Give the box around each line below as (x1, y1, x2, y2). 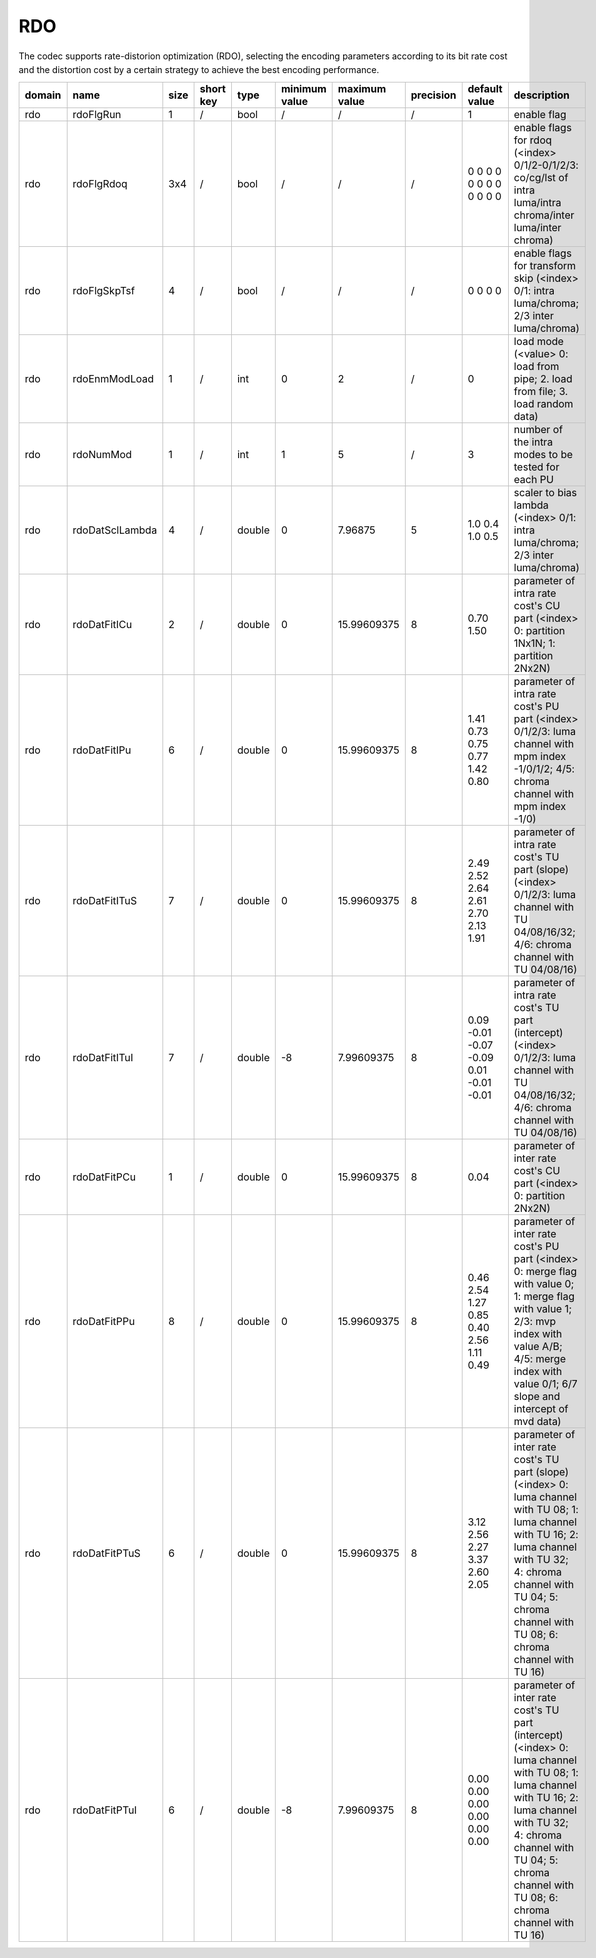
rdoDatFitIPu (72, 743, 132, 757)
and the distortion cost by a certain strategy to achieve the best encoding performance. (18, 63, 380, 75)
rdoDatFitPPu (72, 1315, 135, 1329)
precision (410, 88, 457, 102)
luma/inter (513, 221, 562, 235)
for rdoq (513, 133, 552, 147)
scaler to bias (513, 486, 578, 500)
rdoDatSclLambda (72, 523, 158, 537)
